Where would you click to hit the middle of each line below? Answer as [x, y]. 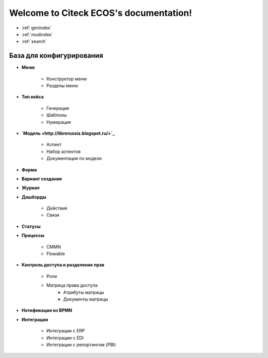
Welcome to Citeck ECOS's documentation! [100, 13]
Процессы [33, 236]
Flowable [56, 254]
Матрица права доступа [72, 285]
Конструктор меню [67, 79]
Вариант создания [42, 179]
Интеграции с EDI [65, 338]
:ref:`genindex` [37, 28]
